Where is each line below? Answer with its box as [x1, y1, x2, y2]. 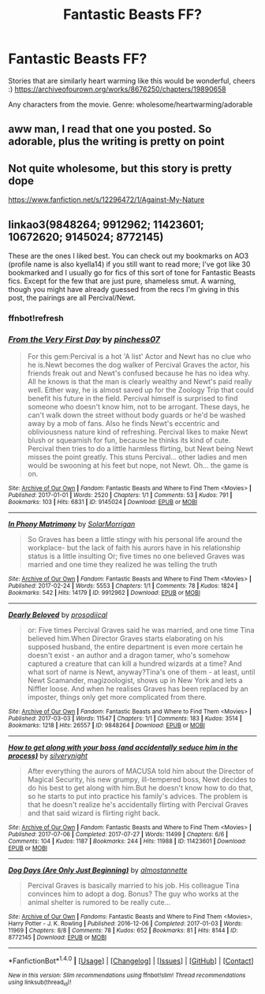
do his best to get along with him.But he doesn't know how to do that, [27, 783, 254, 793]
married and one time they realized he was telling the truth [27, 560, 218, 570]
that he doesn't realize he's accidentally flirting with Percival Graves [27, 800, 248, 809]
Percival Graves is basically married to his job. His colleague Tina [27, 881, 240, 891]
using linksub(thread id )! [8, 978, 72, 988]
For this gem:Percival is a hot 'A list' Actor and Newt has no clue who [27, 352, 252, 361]
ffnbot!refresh [8, 312, 65, 323]
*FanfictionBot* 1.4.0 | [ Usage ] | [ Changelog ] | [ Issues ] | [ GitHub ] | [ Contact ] [8, 955, 254, 966]
